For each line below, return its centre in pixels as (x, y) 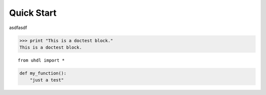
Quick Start (33, 13)
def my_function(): (43, 73)
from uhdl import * (41, 60)
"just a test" (47, 80)
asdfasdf (18, 28)
